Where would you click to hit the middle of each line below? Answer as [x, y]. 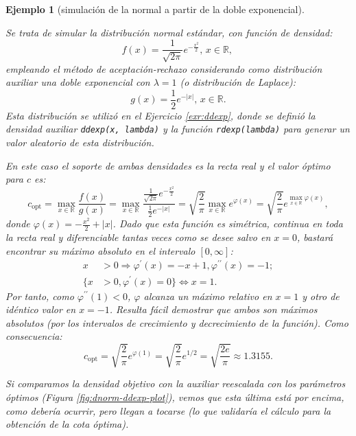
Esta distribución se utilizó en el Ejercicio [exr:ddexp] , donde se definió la [161, 115]
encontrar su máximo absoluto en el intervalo [100, 250]
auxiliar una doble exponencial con [78, 82]
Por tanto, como [40, 296]
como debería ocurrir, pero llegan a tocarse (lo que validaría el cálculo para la [168, 410]
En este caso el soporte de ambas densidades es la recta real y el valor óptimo [168, 165]
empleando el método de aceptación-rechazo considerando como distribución [164, 68]
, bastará [315, 237]
